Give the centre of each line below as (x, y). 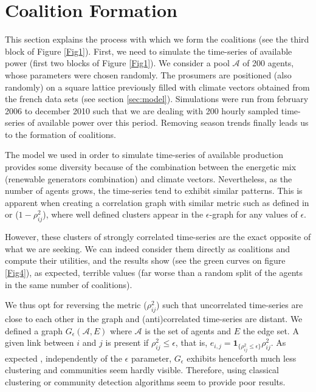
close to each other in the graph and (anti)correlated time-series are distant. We (154, 318)
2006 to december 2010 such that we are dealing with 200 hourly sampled (142, 110)
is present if (127, 342)
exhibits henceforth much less (242, 358)
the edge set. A (271, 330)
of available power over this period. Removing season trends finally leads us (168, 122)
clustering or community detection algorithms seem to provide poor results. (145, 381)
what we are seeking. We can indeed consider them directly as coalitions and (147, 248)
